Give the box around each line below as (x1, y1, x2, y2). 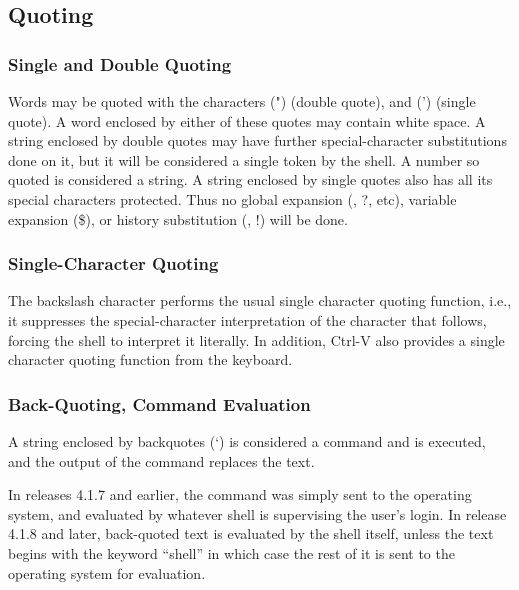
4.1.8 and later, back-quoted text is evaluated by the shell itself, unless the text (8, 523, 494, 544)
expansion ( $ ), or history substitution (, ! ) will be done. (8, 208, 348, 229)
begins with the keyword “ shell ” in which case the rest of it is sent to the (8, 542, 455, 563)
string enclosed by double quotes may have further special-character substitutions (8, 130, 507, 151)
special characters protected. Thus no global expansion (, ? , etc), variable (8, 188, 457, 209)
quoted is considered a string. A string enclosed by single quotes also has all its (8, 169, 493, 190)
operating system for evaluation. (8, 562, 206, 583)
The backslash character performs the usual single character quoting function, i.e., (8, 290, 512, 311)
